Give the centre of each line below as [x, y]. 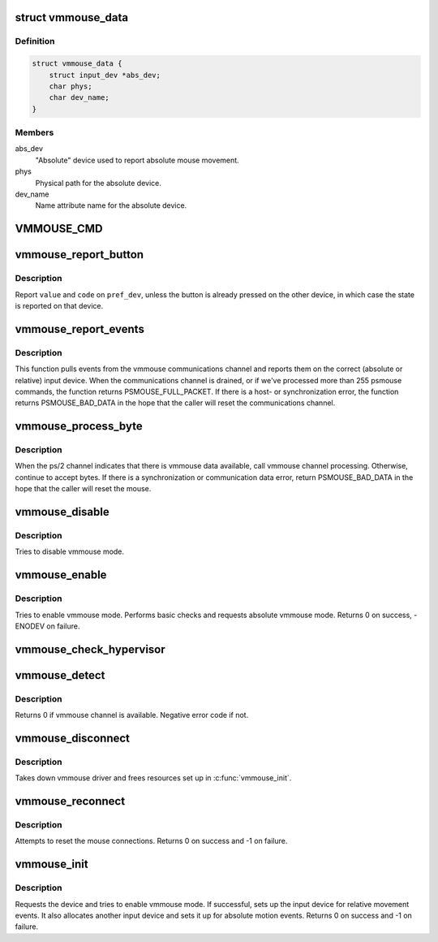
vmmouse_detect [60, 675]
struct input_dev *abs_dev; [105, 75]
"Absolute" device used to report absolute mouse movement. [137, 160]
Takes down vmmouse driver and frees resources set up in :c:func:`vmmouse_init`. [153, 778]
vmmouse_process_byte [79, 426]
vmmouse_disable [62, 512]
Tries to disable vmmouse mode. [70, 551]
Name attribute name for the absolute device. [111, 205]
